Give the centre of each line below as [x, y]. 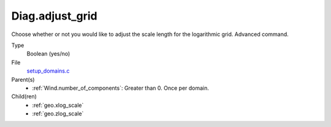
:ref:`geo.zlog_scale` [58, 114]
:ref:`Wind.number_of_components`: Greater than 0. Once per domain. [121, 88]
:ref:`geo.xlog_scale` [58, 105]
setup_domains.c [48, 71]
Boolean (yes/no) [48, 54]
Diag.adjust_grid [54, 16]
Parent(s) [23, 79]
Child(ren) [24, 96]
